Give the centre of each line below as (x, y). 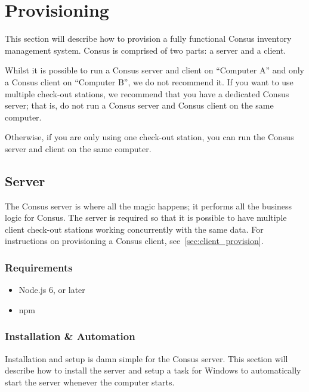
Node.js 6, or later (52, 290)
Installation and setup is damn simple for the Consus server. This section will (146, 358)
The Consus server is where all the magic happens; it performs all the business (149, 206)
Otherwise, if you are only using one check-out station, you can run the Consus (149, 137)
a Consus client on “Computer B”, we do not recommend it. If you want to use (149, 81)
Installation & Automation (70, 336)
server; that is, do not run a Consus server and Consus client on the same (139, 105)
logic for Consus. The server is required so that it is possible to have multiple (146, 217)
